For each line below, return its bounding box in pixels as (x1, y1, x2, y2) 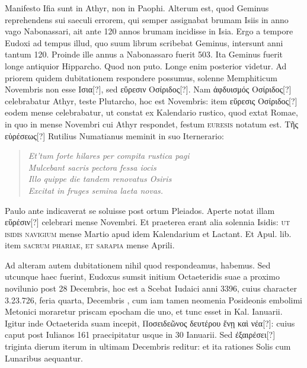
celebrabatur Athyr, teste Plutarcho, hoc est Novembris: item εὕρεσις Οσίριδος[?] (5, 94, 298, 107)
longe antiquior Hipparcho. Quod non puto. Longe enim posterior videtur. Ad (5, 59, 287, 72)
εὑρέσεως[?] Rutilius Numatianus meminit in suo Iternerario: (5, 129, 224, 142)
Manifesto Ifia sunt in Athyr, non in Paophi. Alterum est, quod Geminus (5, 2, 269, 14)
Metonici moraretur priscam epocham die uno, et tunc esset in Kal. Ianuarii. (5, 305, 283, 318)
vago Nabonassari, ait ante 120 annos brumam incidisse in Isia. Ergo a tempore (5, 25, 293, 37)
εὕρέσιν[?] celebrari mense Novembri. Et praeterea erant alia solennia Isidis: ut (5, 216, 290, 228)
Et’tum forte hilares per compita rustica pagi (28, 149, 190, 162)
